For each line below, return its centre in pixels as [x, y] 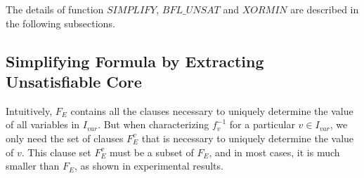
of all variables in [43, 124]
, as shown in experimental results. [149, 166]
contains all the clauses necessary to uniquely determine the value [212, 110]
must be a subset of [152, 152]
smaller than [33, 166]
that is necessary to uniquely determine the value [248, 138]
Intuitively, [29, 110]
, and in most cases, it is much [274, 152]
